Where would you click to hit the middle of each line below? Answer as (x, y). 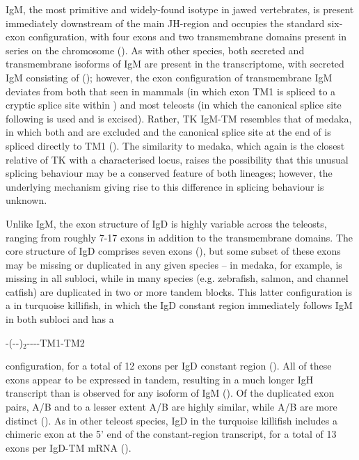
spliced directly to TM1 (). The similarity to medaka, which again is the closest (175, 145)
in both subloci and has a (60, 319)
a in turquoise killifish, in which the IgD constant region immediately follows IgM (179, 305)
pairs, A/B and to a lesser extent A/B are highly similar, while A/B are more (171, 407)
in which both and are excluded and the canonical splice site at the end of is (168, 132)
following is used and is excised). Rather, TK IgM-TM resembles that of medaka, (179, 118)
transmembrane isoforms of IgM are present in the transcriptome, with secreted (175, 64)
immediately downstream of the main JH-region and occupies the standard (165, 23)
